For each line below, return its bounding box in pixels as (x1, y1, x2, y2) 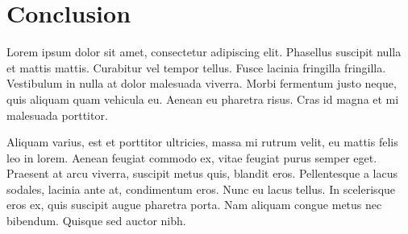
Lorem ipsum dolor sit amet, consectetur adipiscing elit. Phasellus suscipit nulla (6, 43, 402, 60)
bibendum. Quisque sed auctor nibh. (6, 212, 186, 229)
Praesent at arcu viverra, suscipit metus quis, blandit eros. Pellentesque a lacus (6, 165, 398, 182)
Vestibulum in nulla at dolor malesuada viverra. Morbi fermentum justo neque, (6, 75, 397, 92)
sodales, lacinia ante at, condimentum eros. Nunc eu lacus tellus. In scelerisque (6, 180, 396, 197)
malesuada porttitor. (6, 106, 108, 123)
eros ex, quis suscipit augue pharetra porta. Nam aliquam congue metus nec (6, 196, 382, 213)
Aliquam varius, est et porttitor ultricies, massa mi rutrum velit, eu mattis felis (6, 133, 398, 150)
